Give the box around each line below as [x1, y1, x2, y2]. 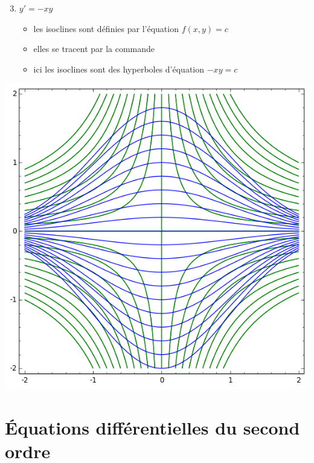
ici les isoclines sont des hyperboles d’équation [33, 62, 205, 75]
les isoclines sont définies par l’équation [33, 22, 179, 34]
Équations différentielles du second [5, 415, 300, 439]
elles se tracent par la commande [33, 42, 155, 55]
